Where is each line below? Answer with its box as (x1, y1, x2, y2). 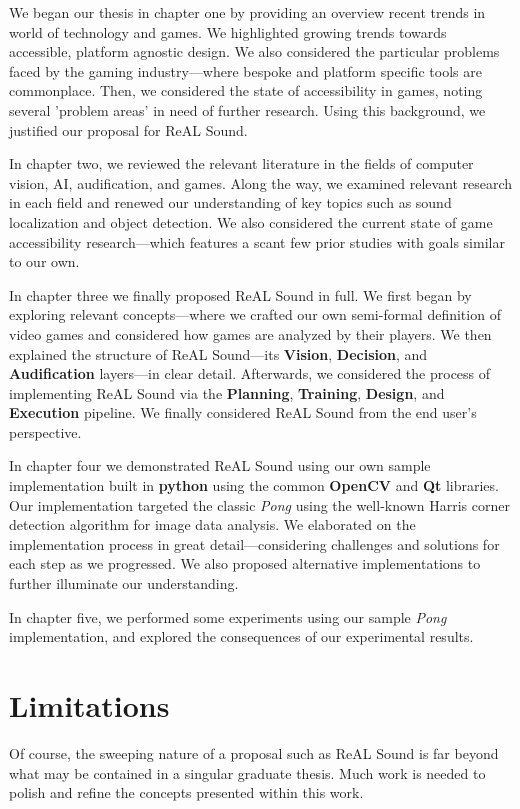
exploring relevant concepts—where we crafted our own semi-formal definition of (9, 304, 501, 325)
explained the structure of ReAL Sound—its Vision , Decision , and (9, 343, 428, 364)
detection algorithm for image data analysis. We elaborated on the (9, 514, 416, 535)
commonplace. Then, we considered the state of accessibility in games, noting (9, 80, 483, 101)
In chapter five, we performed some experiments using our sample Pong (9, 606, 447, 627)
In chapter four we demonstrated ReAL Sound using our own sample (9, 455, 431, 476)
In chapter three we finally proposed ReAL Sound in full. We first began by (9, 284, 472, 305)
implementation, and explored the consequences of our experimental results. (9, 626, 474, 647)
